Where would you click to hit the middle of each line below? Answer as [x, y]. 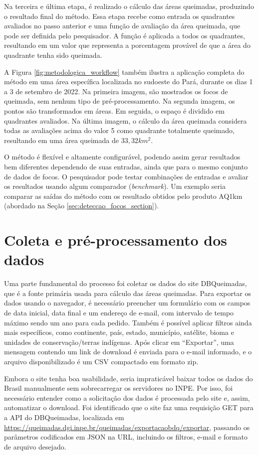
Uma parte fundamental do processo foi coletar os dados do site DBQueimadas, [126, 283]
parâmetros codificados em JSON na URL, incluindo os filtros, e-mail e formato [126, 437]
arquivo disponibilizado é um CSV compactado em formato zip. [101, 361]
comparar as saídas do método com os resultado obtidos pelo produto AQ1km [123, 196]
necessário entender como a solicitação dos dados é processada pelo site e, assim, [127, 397]
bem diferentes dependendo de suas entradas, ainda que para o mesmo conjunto [126, 166]
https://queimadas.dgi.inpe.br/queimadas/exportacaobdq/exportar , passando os [127, 427]
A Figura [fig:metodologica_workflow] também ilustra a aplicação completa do [124, 72]
